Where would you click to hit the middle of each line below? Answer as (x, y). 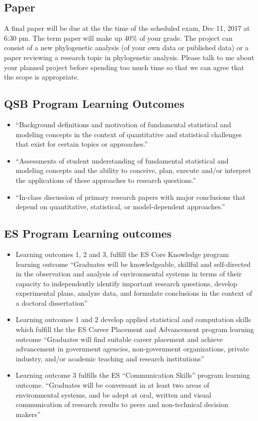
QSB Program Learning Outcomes (94, 104)
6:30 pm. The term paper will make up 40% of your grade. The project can (118, 38)
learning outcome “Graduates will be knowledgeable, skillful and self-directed (133, 264)
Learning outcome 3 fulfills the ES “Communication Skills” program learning (133, 375)
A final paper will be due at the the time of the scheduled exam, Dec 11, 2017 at (127, 28)
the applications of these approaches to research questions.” (106, 180)
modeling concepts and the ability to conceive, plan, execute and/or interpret (133, 170)
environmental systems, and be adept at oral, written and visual (114, 394)
